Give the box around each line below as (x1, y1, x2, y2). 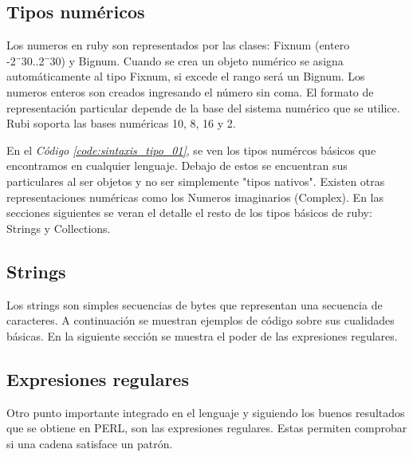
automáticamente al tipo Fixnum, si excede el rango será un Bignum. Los (6, 68, 365, 85)
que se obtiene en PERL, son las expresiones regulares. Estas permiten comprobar (6, 420, 407, 436)
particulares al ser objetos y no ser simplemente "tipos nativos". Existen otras (6, 172, 385, 189)
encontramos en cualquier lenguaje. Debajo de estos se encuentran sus (6, 157, 348, 174)
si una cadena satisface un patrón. (6, 435, 173, 451)
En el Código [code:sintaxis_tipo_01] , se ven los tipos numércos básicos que (6, 141, 376, 158)
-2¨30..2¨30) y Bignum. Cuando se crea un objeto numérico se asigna (6, 52, 344, 69)
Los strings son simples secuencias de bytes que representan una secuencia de (6, 296, 383, 313)
